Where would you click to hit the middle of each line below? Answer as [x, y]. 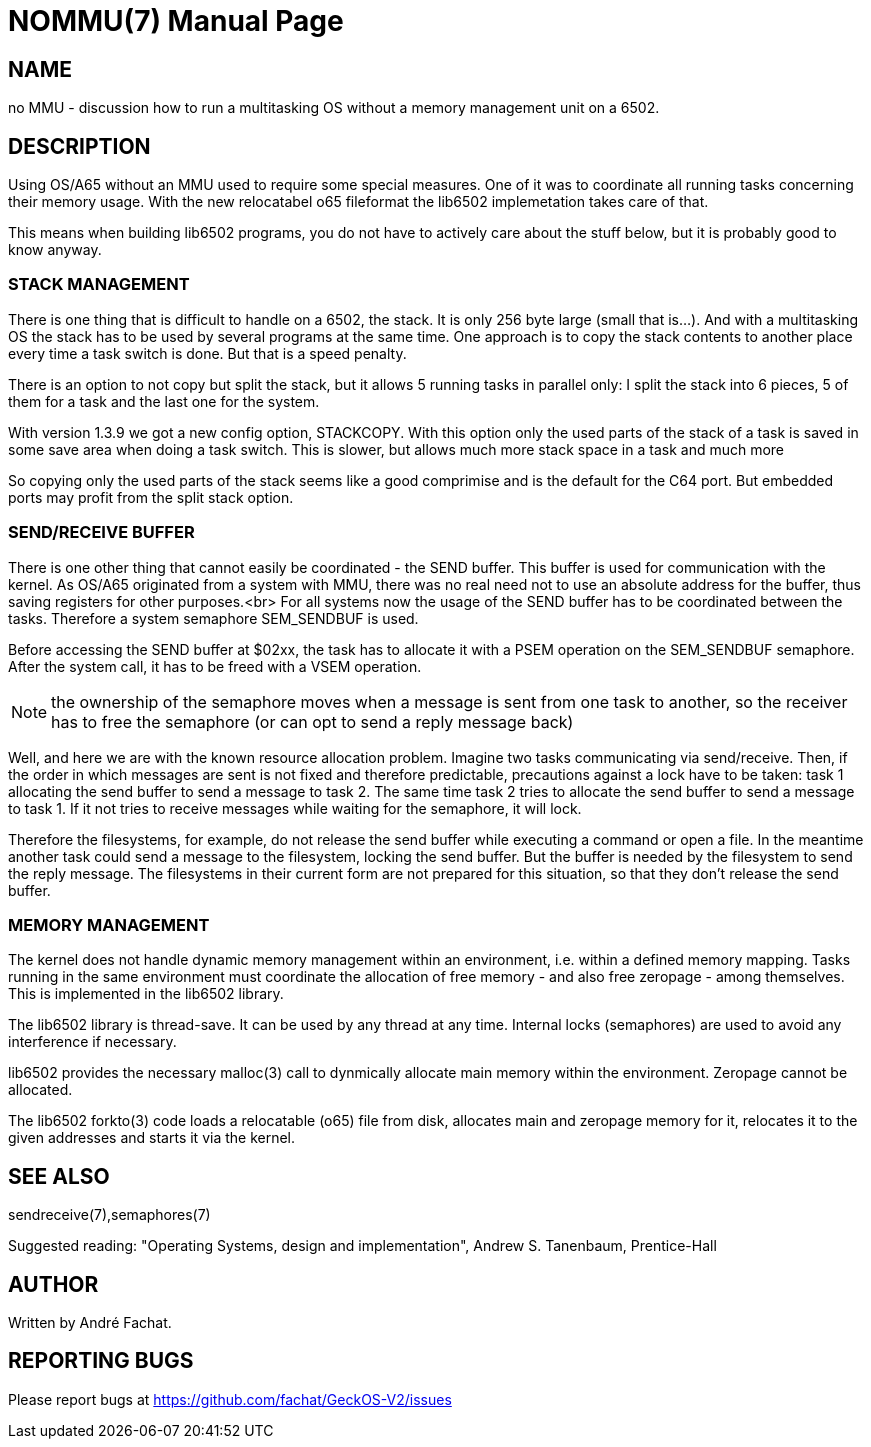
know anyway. [55, 250]
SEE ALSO [59, 1176]
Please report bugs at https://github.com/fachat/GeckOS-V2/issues [230, 1399]
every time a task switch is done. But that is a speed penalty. [207, 353]
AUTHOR [53, 1284]
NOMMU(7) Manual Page [176, 21]
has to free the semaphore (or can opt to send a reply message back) [312, 721]
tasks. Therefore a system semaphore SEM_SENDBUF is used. [213, 618]
